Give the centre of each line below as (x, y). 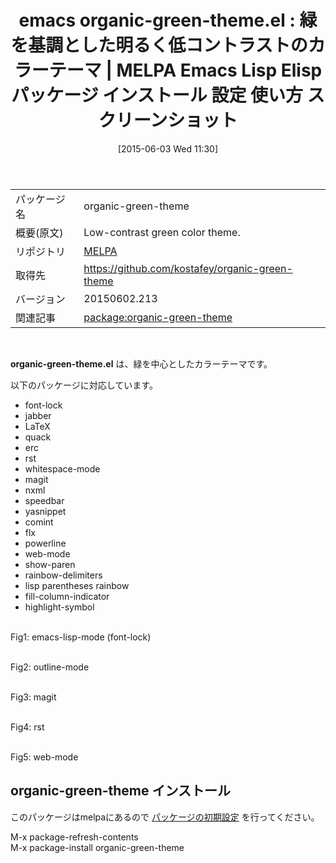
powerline (45, 543)
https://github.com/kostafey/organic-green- (188, 268)
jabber (38, 415)
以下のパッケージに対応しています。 (84, 385)
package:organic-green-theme (158, 317)
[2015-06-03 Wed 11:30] (168, 148)
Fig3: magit (33, 697)
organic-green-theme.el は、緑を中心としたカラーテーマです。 (141, 363)
